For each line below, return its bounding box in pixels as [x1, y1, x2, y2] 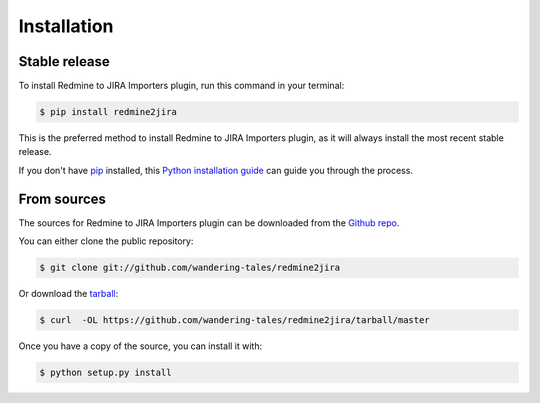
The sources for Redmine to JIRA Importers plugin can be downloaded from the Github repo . [18, 216, 400, 229]
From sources [18, 190, 107, 207]
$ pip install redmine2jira [39, 106, 177, 118]
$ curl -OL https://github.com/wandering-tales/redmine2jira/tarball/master [39, 315, 430, 326]
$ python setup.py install [39, 367, 172, 379]
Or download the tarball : [18, 288, 119, 300]
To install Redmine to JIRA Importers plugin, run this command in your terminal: [18, 80, 345, 92]
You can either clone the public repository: [18, 235, 194, 247]
